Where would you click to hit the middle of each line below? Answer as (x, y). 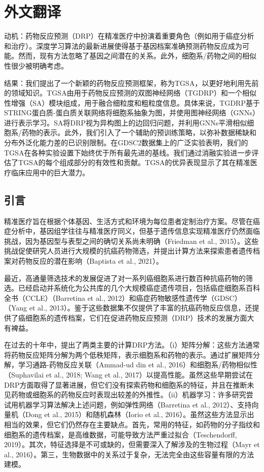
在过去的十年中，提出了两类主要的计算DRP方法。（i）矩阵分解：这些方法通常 (132, 345)
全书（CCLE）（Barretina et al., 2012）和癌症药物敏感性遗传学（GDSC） (123, 297)
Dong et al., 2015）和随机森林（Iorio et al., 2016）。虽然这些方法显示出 (140, 414)
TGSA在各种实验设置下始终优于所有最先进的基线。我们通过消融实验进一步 (128, 152)
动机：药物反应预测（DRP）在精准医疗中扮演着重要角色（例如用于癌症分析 (129, 36)
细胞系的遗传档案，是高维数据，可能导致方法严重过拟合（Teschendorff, (121, 434)
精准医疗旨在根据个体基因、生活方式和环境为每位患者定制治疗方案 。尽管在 (128, 221)
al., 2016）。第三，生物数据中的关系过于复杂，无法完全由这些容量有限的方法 (129, 454)
